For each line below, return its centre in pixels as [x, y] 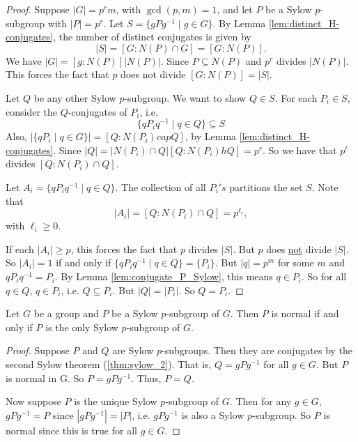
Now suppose [33, 401]
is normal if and [305, 313]
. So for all [324, 276]
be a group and [66, 313]
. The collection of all [161, 187]
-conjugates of [98, 111]
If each [20, 249]
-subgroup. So [281, 414]
